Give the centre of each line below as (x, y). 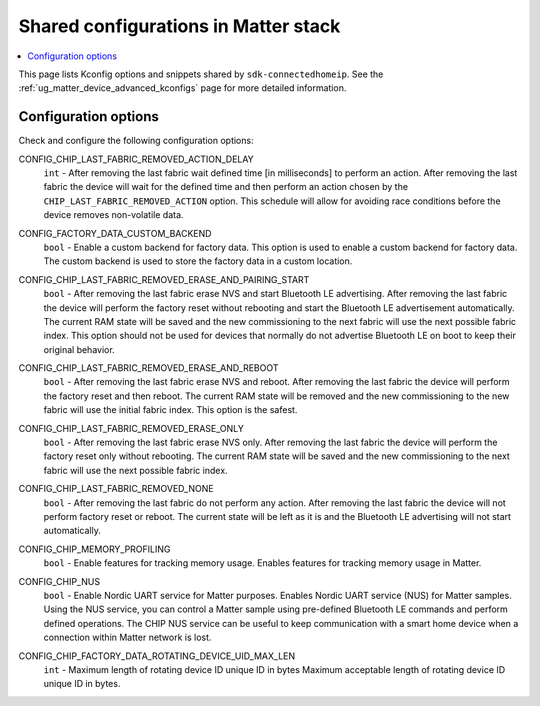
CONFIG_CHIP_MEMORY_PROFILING (94, 549)
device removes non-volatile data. (113, 215)
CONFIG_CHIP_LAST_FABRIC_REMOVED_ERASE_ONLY (131, 428)
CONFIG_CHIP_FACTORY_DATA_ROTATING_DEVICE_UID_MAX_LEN (157, 656)
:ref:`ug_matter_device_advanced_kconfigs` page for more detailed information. (182, 88)
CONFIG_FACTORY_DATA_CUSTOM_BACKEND (115, 233)
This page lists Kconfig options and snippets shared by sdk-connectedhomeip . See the (201, 74)
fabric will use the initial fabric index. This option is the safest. (170, 410)
